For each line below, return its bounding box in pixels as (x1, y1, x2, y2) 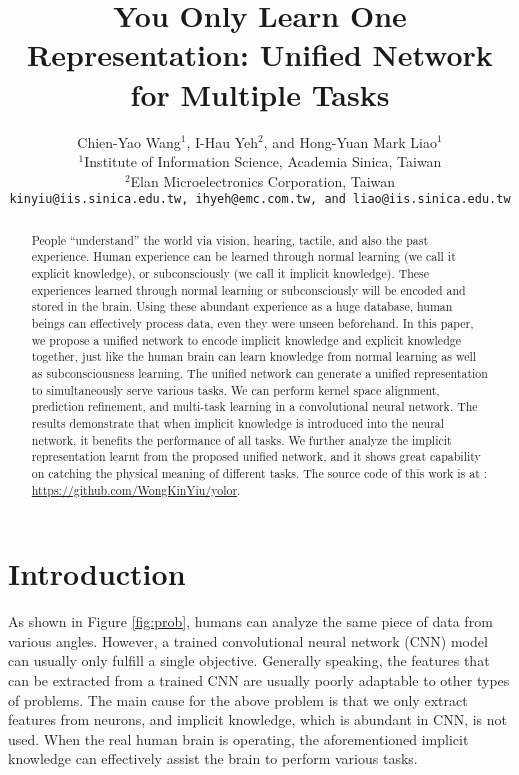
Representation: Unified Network (27, 34, 493, 75)
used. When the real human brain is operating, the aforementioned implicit (8, 728, 469, 749)
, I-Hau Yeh (186, 131, 258, 152)
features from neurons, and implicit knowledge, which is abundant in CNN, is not (8, 709, 508, 730)
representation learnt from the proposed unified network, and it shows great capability (31, 448, 481, 465)
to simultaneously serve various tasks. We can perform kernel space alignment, (31, 381, 440, 398)
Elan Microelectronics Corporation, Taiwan (130, 170, 396, 191)
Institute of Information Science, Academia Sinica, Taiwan (84, 151, 442, 172)
